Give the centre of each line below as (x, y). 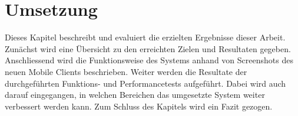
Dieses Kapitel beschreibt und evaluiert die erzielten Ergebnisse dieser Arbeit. (145, 37)
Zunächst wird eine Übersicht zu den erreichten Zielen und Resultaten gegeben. (148, 48)
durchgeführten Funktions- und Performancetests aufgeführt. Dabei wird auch (145, 83)
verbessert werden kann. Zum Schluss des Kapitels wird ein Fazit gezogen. (139, 106)
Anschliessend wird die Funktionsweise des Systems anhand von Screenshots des (149, 60)
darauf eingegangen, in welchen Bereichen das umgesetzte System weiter (135, 95)
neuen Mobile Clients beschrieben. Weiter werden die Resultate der (126, 71)
